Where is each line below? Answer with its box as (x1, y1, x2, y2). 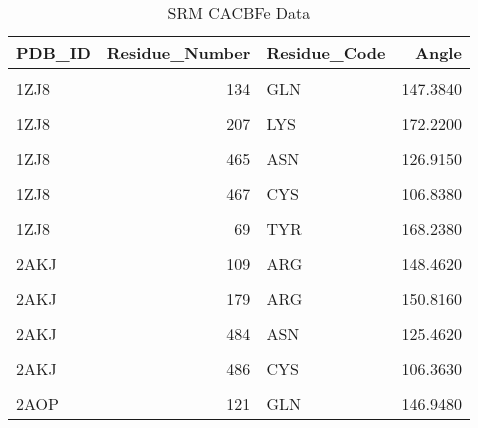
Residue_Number (106, 41, 251, 64)
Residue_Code (266, 41, 386, 64)
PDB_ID (16, 41, 91, 64)
